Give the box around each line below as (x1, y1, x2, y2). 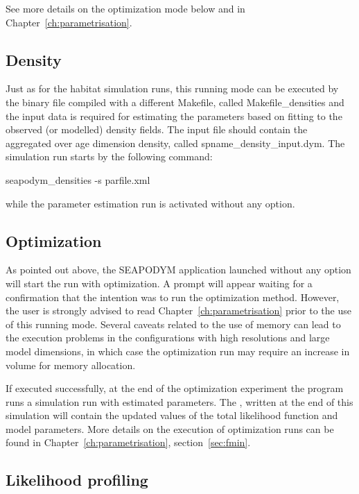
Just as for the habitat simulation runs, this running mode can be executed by (6, 81, 339, 96)
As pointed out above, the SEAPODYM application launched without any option (6, 262, 351, 277)
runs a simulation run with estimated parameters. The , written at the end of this (6, 394, 353, 409)
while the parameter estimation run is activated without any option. (6, 196, 295, 210)
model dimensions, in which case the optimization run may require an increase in (6, 343, 350, 358)
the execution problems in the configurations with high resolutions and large (6, 330, 330, 345)
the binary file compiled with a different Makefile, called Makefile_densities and (6, 94, 344, 109)
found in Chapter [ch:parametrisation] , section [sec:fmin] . (6, 435, 251, 450)
